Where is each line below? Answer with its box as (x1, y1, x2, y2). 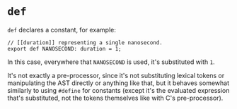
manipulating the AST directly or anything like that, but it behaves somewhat (7, 79, 230, 87)
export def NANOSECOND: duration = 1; (7, 45, 122, 52)
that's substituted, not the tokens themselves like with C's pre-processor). (7, 94, 224, 102)
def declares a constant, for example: (7, 25, 117, 34)
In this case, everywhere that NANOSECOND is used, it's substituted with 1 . (7, 58, 215, 66)
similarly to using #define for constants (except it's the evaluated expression (7, 86, 230, 94)
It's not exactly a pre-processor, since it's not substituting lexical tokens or (7, 71, 225, 79)
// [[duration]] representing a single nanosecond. (7, 39, 163, 46)
